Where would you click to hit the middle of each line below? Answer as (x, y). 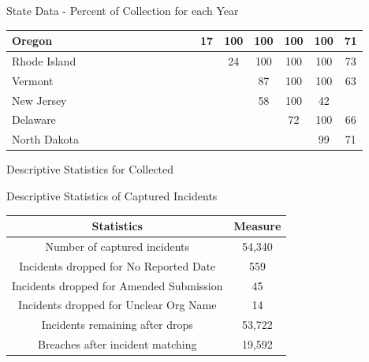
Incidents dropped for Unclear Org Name (117, 305)
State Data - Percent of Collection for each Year (123, 10)
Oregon (32, 41)
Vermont (33, 80)
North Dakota (46, 139)
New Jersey (39, 100)
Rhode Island (44, 60)
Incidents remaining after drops (117, 325)
